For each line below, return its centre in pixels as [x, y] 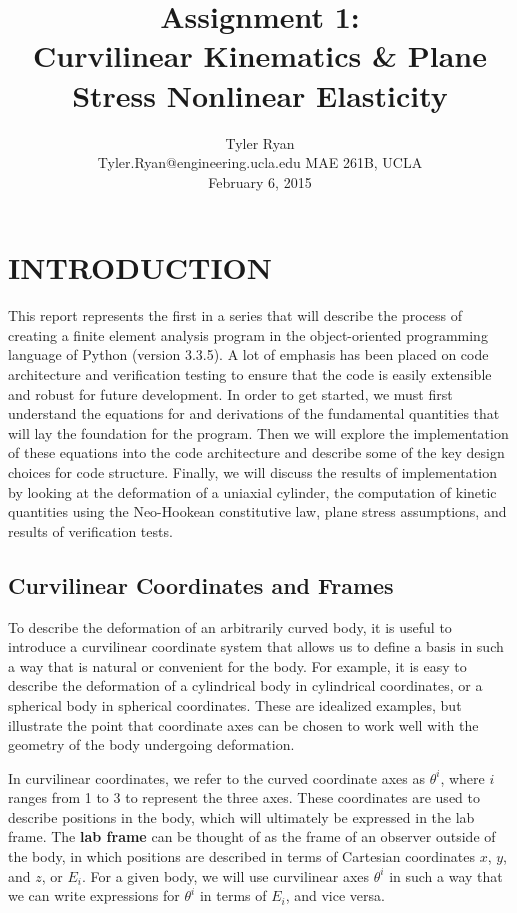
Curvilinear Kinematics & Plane [260, 55]
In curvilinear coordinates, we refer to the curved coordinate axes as [216, 777]
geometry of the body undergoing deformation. [151, 744]
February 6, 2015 [260, 181]
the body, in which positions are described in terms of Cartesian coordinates [241, 856]
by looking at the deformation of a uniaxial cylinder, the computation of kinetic [252, 491]
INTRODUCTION [140, 267]
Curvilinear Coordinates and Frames [201, 584]
